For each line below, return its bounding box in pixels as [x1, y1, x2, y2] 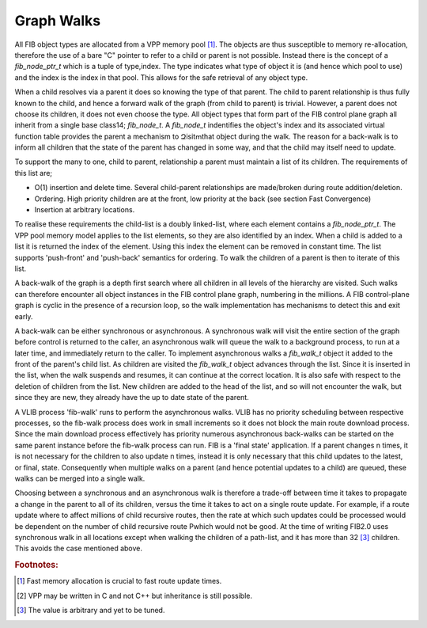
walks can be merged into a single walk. [14, 474, 145, 483]
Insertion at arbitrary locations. [34, 205, 135, 215]
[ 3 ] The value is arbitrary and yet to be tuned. [17, 606, 165, 615]
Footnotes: [14, 559, 59, 570]
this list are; [14, 168, 53, 177]
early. [14, 311, 33, 321]
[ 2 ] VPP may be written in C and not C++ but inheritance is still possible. [17, 591, 253, 600]
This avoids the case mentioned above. [14, 543, 142, 554]
